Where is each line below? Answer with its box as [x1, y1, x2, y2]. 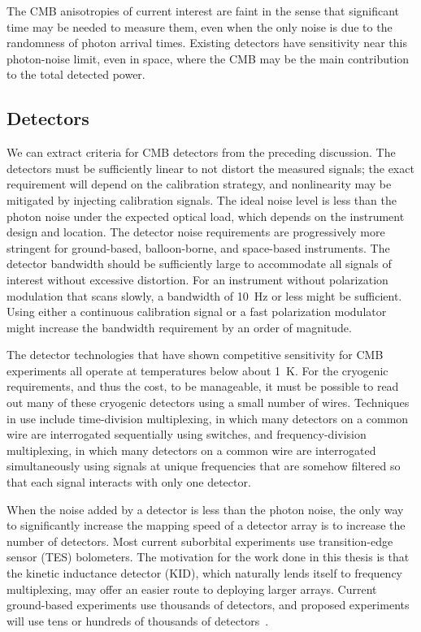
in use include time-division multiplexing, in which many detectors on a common [7, 409, 409, 426]
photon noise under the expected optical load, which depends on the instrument [7, 207, 405, 224]
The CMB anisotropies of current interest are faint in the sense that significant [7, 2, 400, 19]
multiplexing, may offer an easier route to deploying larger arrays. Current [7, 580, 377, 597]
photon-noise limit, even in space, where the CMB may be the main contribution [7, 50, 410, 67]
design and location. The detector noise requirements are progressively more [7, 223, 385, 240]
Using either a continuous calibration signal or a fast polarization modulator [7, 303, 387, 320]
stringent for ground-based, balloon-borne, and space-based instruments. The [7, 239, 390, 256]
